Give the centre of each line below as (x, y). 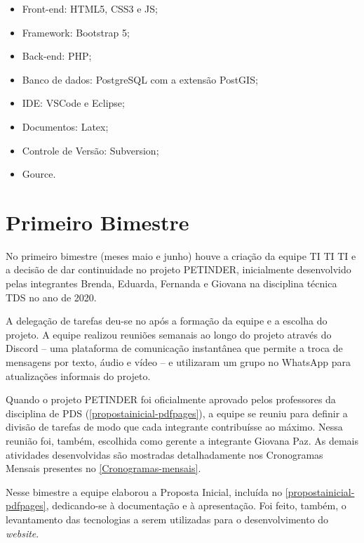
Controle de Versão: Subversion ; (90, 150)
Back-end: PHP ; (57, 56)
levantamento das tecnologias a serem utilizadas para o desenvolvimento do (167, 519)
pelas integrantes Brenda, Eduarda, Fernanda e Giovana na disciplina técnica (171, 283)
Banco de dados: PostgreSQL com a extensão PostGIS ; (140, 79)
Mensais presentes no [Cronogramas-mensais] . (103, 468)
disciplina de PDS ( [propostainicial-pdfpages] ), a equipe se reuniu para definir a (177, 413)
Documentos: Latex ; (65, 126)
